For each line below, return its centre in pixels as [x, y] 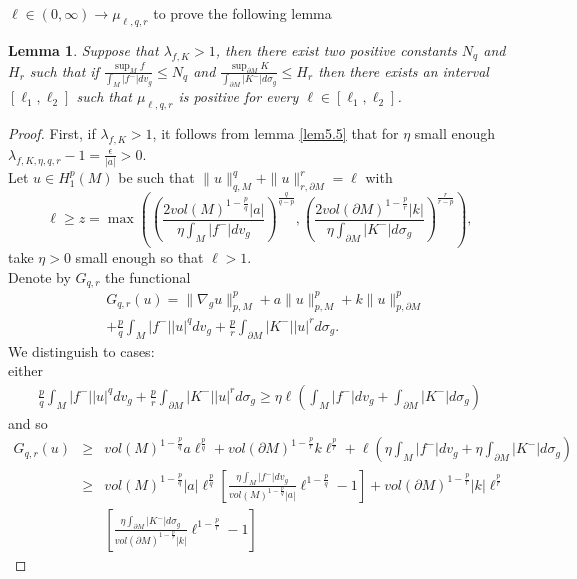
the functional [148, 276]
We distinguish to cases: [81, 350]
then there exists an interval [403, 70]
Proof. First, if [52, 132]
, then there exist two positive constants [336, 49]
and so [28, 422]
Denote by [39, 276]
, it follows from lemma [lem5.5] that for [275, 132]
